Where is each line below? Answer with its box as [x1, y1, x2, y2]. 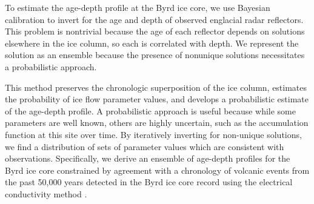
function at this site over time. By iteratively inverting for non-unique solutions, [5, 128, 302, 140]
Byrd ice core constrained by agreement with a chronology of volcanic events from [5, 163, 310, 176]
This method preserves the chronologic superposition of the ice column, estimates [5, 81, 307, 93]
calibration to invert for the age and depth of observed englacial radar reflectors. [5, 13, 304, 25]
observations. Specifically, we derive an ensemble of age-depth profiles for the [5, 152, 290, 165]
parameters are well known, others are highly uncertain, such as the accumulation [5, 116, 309, 129]
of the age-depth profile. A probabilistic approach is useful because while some [5, 104, 296, 117]
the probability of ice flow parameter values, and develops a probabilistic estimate [5, 93, 309, 105]
